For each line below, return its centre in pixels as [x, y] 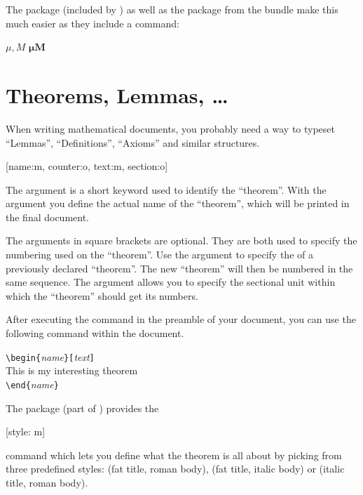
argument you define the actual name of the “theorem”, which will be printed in [178, 203]
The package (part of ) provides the [82, 408]
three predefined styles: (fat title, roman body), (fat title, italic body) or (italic [175, 469]
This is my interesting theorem [72, 370]
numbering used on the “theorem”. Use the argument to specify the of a [159, 255]
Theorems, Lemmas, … [117, 94]
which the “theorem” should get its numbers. [102, 295]
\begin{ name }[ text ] [50, 356]
